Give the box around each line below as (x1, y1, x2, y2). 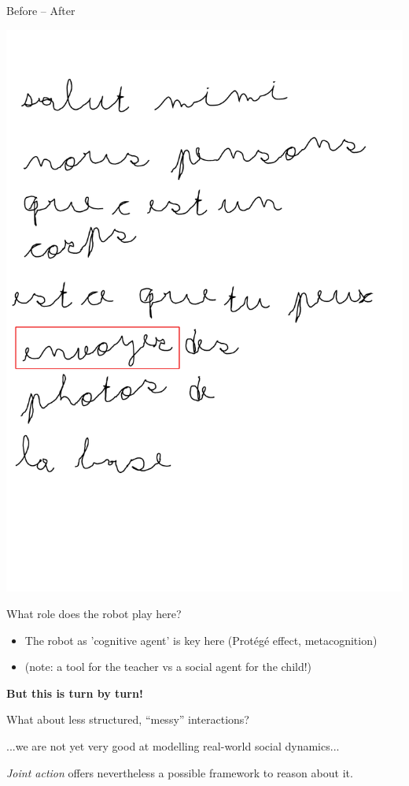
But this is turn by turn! (6, 684, 143, 701)
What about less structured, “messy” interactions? (6, 711, 249, 728)
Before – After (6, 2, 76, 18)
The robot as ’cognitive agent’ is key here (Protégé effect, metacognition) (24, 631, 378, 648)
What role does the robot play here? (6, 605, 182, 622)
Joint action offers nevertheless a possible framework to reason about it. (6, 764, 353, 780)
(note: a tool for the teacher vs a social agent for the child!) (24, 658, 312, 675)
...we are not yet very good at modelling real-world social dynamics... (6, 737, 340, 754)
